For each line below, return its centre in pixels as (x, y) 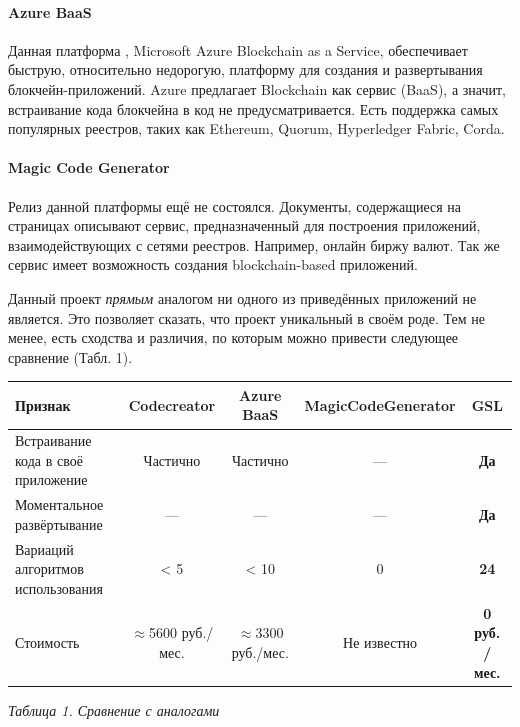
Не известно (380, 642)
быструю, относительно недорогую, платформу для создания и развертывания (245, 69)
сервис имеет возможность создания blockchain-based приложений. (213, 264)
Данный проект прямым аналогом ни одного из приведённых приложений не (242, 297)
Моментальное (59, 504)
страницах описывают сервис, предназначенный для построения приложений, (244, 225)
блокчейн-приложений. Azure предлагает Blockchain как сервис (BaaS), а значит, (257, 88)
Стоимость (47, 642)
